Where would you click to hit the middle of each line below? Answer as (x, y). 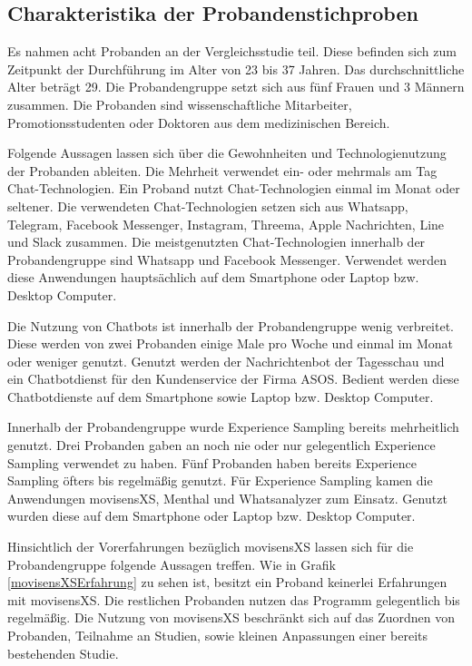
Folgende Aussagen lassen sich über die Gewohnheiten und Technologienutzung (227, 153)
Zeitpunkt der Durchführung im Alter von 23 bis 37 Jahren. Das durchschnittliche (236, 69)
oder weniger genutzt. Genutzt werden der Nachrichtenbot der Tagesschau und (226, 361)
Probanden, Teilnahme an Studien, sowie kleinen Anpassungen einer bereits (218, 636)
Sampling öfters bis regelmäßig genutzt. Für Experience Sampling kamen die (220, 480)
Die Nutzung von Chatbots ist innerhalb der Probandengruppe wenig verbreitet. (231, 325)
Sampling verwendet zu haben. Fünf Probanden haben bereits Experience (212, 462)
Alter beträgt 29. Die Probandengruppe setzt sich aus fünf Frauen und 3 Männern (236, 87)
